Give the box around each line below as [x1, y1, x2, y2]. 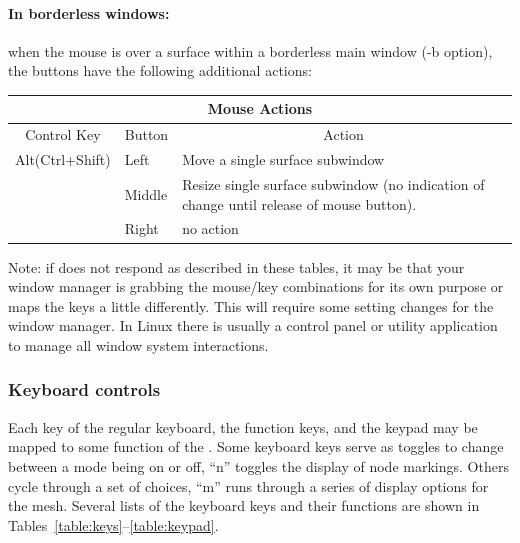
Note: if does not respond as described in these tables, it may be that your [8, 256, 465, 277]
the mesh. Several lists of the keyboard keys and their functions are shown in [8, 495, 480, 516]
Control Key [25, 124, 101, 145]
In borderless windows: [8, 2, 170, 23]
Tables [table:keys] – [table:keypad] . [8, 514, 219, 535]
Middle [124, 183, 168, 204]
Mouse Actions [207, 98, 313, 119]
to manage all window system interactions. [8, 334, 269, 355]
